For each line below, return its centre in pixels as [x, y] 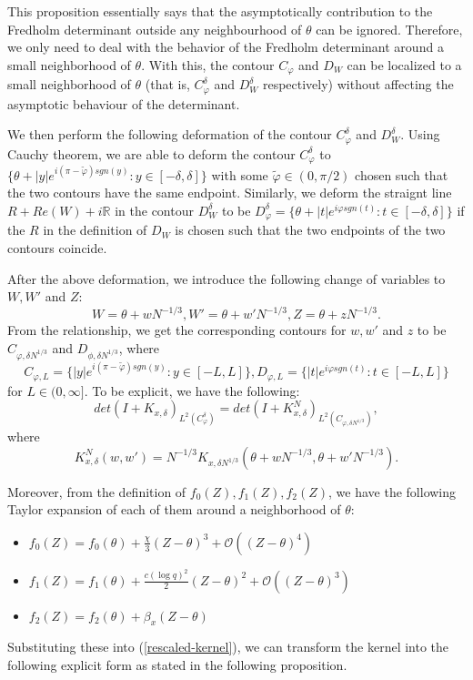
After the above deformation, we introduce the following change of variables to [226, 278]
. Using [420, 134]
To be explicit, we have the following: [196, 390]
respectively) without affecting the [358, 84]
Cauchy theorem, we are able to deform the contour [151, 153]
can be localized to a [404, 64]
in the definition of [95, 230]
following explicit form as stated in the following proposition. [177, 665]
